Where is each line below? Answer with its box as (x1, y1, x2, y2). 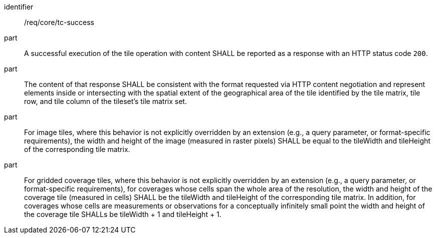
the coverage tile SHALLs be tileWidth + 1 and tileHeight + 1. (24, 210, 222, 218)
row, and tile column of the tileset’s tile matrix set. (24, 97, 187, 105)
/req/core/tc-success (24, 18, 94, 26)
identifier (4, 2, 34, 11)
